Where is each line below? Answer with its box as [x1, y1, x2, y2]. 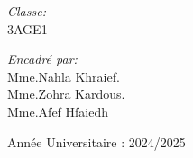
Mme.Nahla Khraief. [7, 66, 120, 85]
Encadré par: [7, 49, 78, 68]
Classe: [7, 2, 46, 20]
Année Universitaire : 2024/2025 [7, 132, 186, 151]
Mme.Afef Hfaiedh [7, 101, 109, 120]
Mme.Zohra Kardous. [7, 84, 125, 103]
